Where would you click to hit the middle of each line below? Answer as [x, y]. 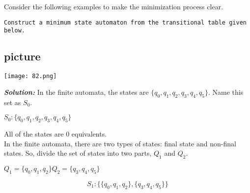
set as [13, 102]
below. [14, 31]
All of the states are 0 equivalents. [56, 133]
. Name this [226, 92]
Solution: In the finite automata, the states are [76, 92]
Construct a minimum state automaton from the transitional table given [125, 22]
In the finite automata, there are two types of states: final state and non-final [120, 143]
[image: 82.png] [30, 76]
